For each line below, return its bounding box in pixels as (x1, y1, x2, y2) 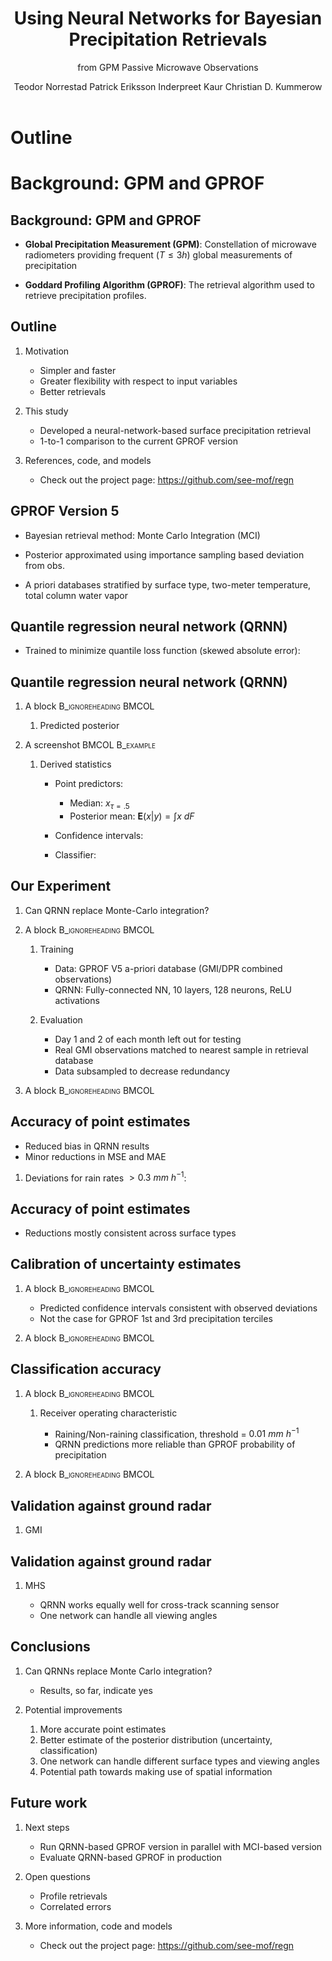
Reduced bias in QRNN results (24, 1140, 150, 1152)
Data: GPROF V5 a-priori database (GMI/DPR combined (54, 962, 283, 974)
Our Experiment (10, 878, 112, 895)
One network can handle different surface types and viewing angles (39, 1755, 320, 1767)
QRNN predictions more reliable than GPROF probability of (54, 1438, 296, 1451)
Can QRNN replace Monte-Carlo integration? (24, 904, 210, 916)
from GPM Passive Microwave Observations (77, 61, 259, 73)
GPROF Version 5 (10, 503, 120, 520)
